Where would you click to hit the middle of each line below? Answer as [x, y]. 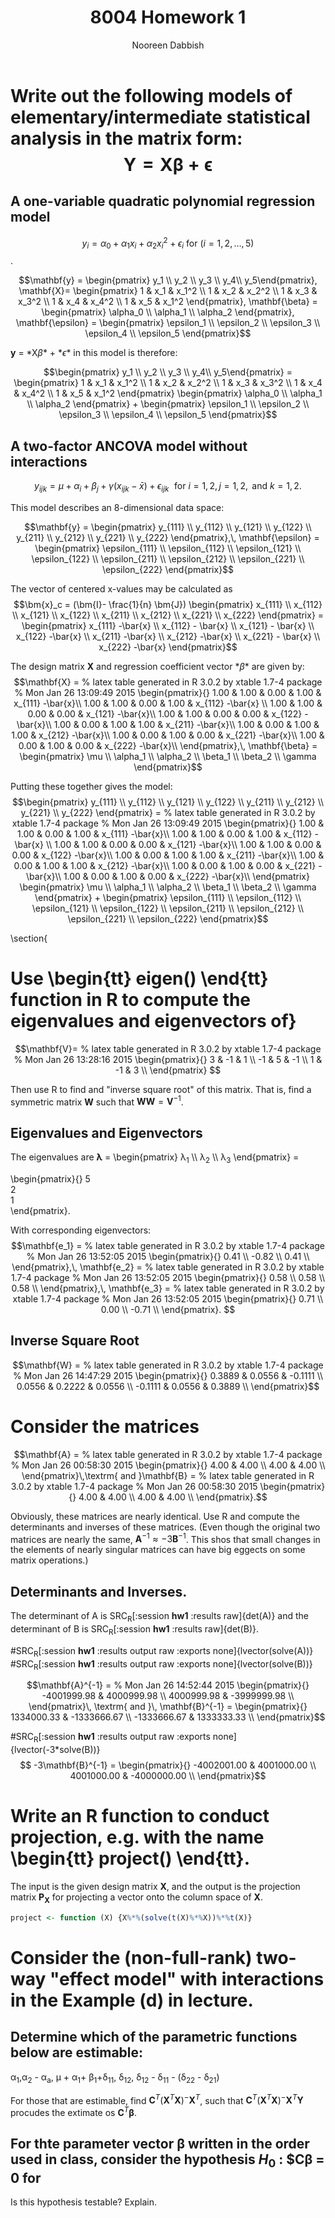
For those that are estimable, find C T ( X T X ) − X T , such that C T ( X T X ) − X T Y [157, 2099]
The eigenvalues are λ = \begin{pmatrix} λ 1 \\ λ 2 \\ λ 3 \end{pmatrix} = [155, 1158]
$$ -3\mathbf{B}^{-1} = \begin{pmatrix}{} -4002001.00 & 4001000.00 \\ [168, 1765]
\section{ [29, 938]
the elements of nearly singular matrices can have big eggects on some [158, 1550]
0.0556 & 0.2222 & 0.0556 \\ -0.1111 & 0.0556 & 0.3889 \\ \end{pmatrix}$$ [168, 1386]
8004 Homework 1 [168, 17]
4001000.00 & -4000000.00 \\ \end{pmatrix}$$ [168, 1776]
